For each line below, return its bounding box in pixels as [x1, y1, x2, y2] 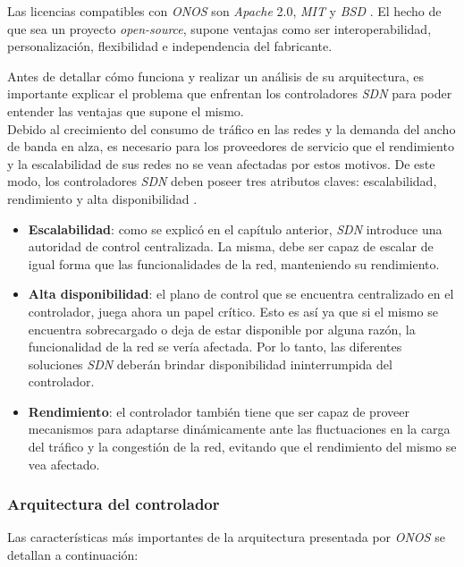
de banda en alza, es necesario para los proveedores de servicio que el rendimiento [7, 137, 454, 156]
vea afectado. [28, 454, 100, 473]
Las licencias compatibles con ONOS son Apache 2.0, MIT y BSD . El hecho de [7, 2, 442, 20]
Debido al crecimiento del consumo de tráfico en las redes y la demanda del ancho [7, 119, 456, 138]
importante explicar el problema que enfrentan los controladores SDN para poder [7, 84, 452, 103]
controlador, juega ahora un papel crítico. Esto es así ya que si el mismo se [28, 301, 438, 320]
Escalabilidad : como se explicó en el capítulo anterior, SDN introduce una [28, 219, 443, 238]
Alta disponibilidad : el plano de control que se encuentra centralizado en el [28, 284, 454, 303]
